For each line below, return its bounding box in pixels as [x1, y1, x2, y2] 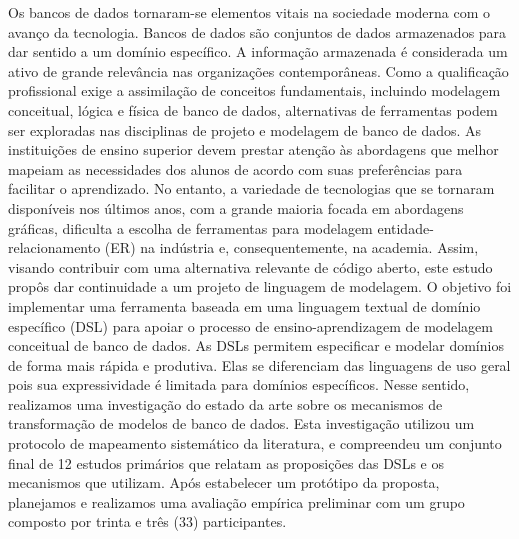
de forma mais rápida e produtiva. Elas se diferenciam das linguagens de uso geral [8, 354, 511, 375]
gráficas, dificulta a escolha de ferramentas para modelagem [8, 217, 373, 238]
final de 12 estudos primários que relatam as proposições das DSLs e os [8, 452, 444, 473]
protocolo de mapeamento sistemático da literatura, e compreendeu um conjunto [8, 433, 502, 454]
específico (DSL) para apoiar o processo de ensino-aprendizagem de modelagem [8, 315, 493, 336]
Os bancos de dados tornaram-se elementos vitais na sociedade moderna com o [8, 2, 491, 22]
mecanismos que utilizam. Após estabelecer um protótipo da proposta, [8, 472, 440, 493]
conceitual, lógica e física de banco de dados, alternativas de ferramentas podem [8, 99, 498, 120]
